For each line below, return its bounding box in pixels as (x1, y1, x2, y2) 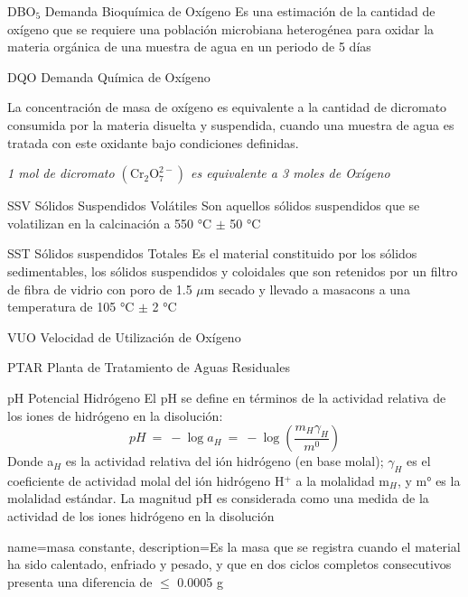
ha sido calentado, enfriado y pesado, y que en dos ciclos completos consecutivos (7, 555, 452, 574)
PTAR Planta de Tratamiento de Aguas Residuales (7, 358, 290, 377)
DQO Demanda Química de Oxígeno (7, 67, 211, 86)
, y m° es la (397, 471, 461, 490)
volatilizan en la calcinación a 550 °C (7, 213, 212, 232)
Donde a (7, 452, 54, 471)
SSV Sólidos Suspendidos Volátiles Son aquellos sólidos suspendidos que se (7, 196, 420, 215)
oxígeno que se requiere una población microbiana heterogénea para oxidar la (7, 19, 435, 38)
